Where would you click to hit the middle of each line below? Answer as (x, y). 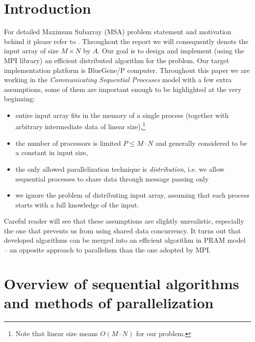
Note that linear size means (57, 333)
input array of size (31, 51)
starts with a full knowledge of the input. (77, 204)
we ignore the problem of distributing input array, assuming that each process (132, 195)
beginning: (20, 99)
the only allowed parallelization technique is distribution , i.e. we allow (120, 169)
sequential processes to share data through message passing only (112, 178)
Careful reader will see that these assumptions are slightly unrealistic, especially (124, 221)
